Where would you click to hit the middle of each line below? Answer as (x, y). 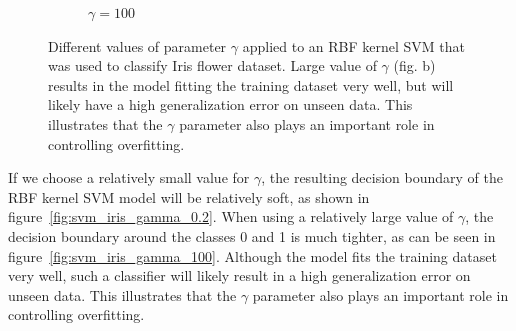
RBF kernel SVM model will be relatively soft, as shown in (189, 196)
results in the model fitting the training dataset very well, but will (251, 84)
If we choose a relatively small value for (129, 177)
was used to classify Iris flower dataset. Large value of (212, 65)
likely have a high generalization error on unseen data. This (230, 104)
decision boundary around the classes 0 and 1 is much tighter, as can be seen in (252, 235)
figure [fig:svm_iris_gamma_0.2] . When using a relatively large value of (231, 216)
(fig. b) (414, 65)
